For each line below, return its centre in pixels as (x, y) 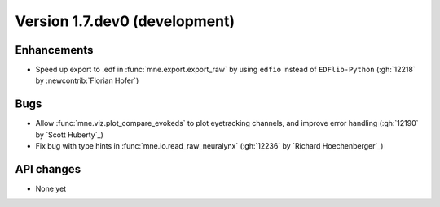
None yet (51, 189)
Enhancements (54, 50)
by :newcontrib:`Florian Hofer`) (87, 80)
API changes (48, 169)
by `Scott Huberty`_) (69, 135)
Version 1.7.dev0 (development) (125, 21)
